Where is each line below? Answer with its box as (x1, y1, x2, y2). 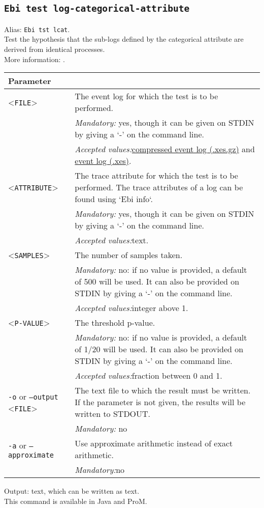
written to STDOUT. (75, 408, 151, 420)
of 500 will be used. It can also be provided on (75, 275, 240, 288)
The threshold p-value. (75, 317, 155, 329)
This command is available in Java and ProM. (4, 495, 147, 506)
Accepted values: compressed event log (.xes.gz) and (75, 143, 255, 155)
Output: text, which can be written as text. (4, 486, 140, 496)
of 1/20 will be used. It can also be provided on (75, 343, 244, 355)
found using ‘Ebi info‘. (75, 193, 153, 205)
